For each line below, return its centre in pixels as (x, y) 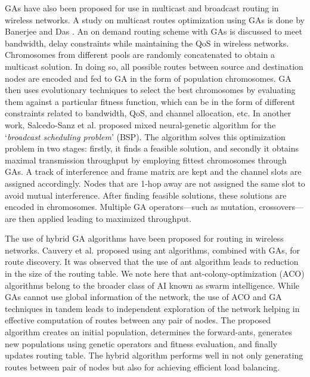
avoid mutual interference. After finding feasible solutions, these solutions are (146, 195)
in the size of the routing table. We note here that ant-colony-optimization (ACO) (155, 274)
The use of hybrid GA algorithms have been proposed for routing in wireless (144, 238)
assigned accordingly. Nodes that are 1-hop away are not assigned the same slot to (155, 183)
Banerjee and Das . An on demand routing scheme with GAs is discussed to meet (154, 31)
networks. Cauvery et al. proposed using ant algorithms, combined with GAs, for (152, 250)
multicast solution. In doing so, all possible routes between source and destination (154, 66)
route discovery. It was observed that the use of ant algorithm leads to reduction (152, 262)
